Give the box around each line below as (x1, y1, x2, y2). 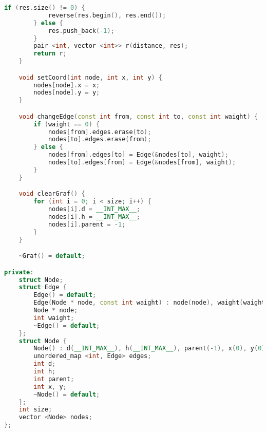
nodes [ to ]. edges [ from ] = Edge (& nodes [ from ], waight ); (48, 159, 236, 166)
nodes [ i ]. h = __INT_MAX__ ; (48, 213, 140, 220)
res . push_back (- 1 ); (48, 27, 115, 34)
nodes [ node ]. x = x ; (33, 81, 100, 89)
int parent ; (33, 375, 74, 383)
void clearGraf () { (18, 190, 85, 198)
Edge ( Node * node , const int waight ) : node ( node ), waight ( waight (33, 299, 265, 307)
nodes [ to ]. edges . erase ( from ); (48, 136, 151, 143)
